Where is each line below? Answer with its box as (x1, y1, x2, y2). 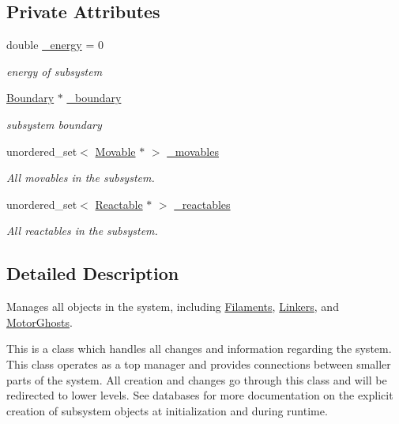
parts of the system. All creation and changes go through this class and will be (6, 371, 387, 388)
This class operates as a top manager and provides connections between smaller (6, 355, 391, 372)
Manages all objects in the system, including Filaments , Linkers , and (6, 298, 339, 315)
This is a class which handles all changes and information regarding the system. (6, 340, 392, 357)
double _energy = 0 (6, 36, 104, 53)
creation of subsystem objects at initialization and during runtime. (6, 402, 328, 418)
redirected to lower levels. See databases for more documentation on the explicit (6, 387, 393, 403)
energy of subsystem (6, 62, 103, 79)
